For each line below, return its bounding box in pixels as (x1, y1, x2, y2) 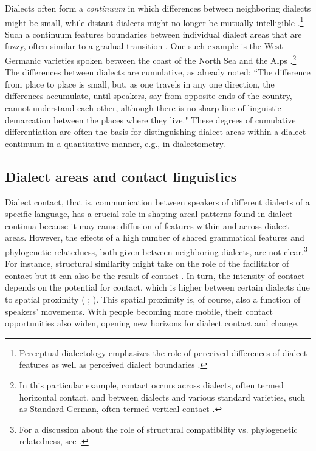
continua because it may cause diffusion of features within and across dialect (5, 219, 289, 232)
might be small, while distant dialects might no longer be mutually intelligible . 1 (5, 14, 304, 29)
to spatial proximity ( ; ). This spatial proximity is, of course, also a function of (5, 293, 301, 306)
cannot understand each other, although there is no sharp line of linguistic (5, 102, 281, 114)
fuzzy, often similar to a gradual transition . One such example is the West (5, 40, 283, 52)
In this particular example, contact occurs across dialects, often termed (19, 379, 284, 391)
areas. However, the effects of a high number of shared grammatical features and (5, 231, 304, 244)
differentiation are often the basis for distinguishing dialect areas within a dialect (5, 125, 306, 138)
